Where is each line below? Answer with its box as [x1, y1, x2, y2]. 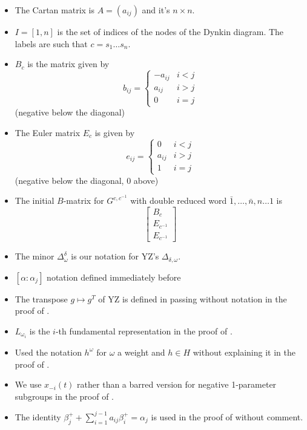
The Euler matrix [15, 126, 81, 138]
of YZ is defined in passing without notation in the [98, 292, 287, 305]
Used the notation [15, 345, 82, 358]
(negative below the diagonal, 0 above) [15, 174, 159, 186]
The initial [15, 194, 54, 207]
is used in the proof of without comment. [151, 410, 303, 423]
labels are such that [15, 37, 88, 50]
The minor [15, 250, 54, 262]
